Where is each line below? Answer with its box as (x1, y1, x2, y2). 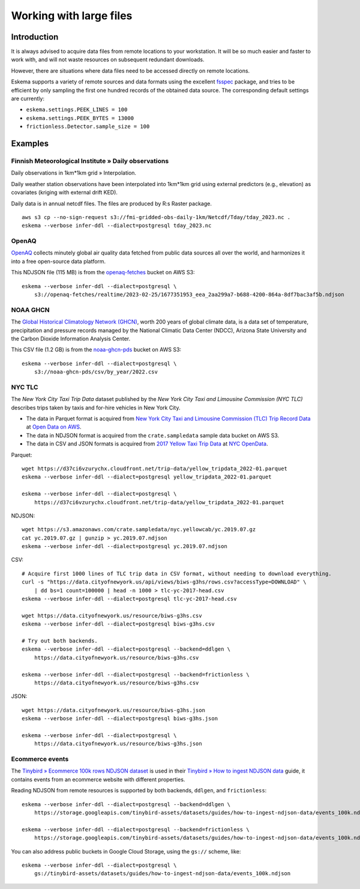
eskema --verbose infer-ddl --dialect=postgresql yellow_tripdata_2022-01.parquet (22, 474, 272, 480)
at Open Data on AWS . (26, 423, 82, 430)
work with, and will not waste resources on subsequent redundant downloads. (11, 56, 205, 63)
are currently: (11, 95, 45, 102)
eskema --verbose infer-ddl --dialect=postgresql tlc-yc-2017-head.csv (22, 595, 237, 603)
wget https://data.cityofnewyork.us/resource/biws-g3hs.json (22, 707, 205, 714)
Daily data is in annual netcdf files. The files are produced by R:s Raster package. (11, 200, 212, 207)
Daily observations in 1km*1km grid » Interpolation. (11, 169, 137, 176)
